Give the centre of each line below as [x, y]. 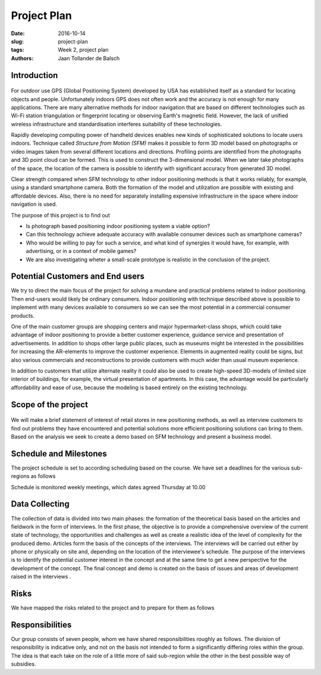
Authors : [22, 58]
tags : [18, 50]
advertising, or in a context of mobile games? [81, 251]
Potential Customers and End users [78, 276]
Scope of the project [50, 404]
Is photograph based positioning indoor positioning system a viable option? [118, 226]
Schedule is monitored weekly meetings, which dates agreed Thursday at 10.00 [108, 487]
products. [23, 315]
